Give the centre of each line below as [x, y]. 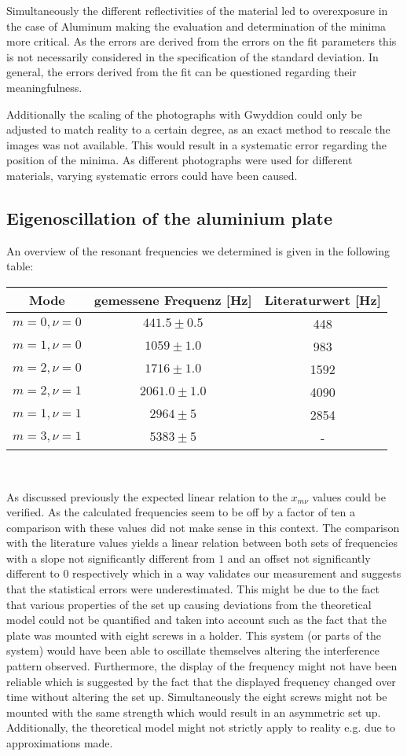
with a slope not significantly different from [111, 558]
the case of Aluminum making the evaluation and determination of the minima [196, 26]
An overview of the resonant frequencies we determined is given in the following [198, 250]
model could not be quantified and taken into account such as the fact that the [196, 620]
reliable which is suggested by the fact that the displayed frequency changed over [201, 681]
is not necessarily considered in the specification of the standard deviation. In [192, 56]
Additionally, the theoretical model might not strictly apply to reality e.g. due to [201, 727]
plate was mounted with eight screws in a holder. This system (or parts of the [194, 635]
